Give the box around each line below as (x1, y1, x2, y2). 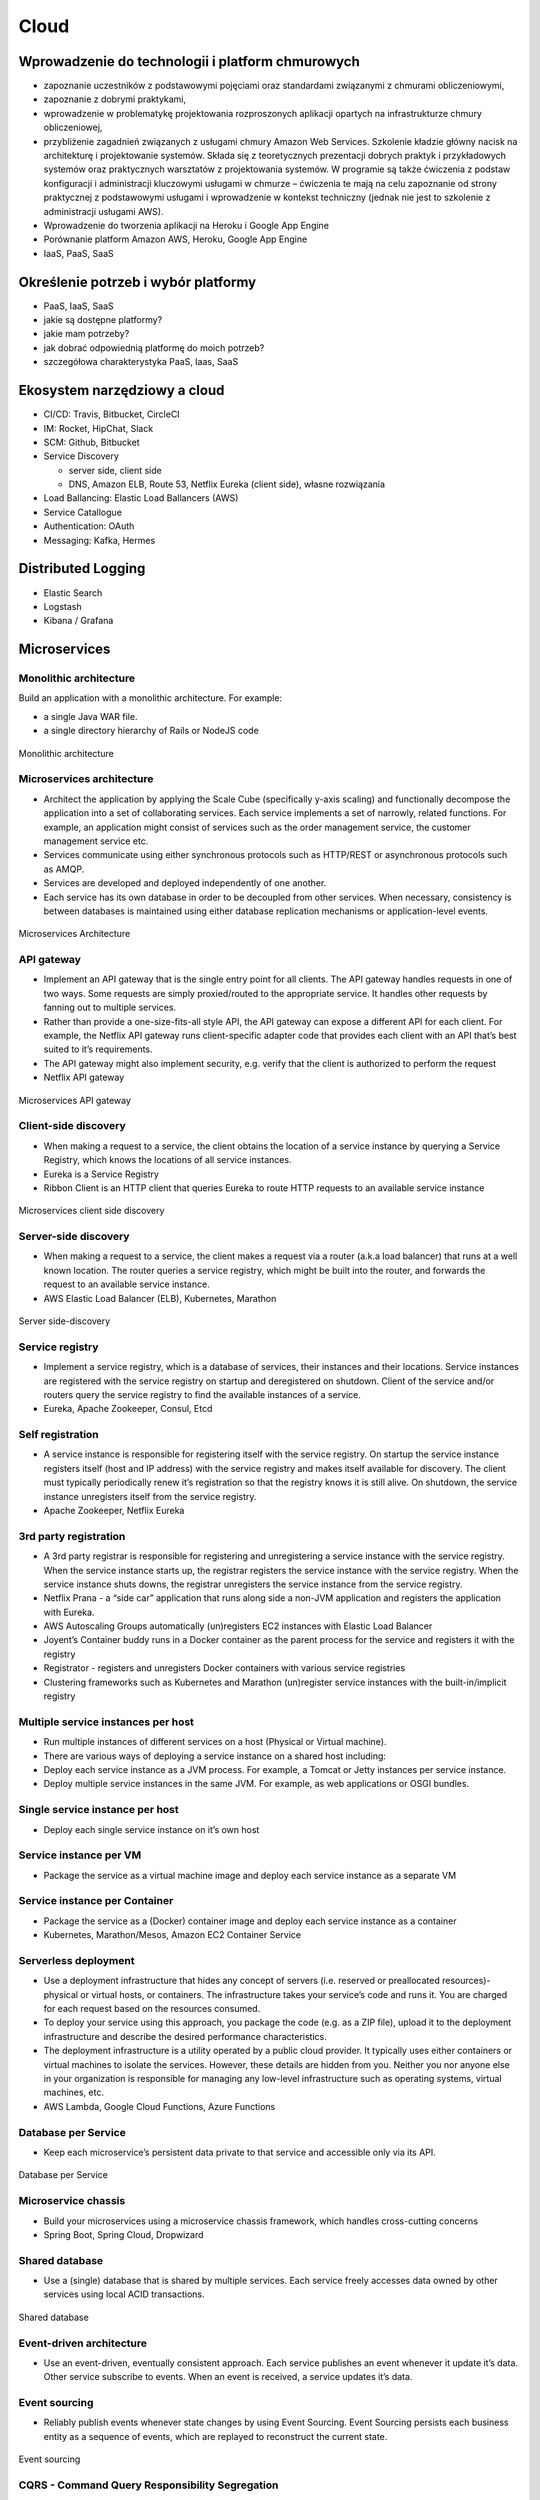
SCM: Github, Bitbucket (43, 436, 140, 448)
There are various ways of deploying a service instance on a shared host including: (43, 1750, 387, 1762)
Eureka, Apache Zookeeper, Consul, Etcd (43, 1403, 213, 1415)
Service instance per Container (18, 1894, 174, 1908)
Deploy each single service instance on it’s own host (43, 1823, 260, 1835)
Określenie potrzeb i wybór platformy (18, 273, 257, 290)
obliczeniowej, (43, 121, 103, 134)
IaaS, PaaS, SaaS (43, 247, 114, 259)
